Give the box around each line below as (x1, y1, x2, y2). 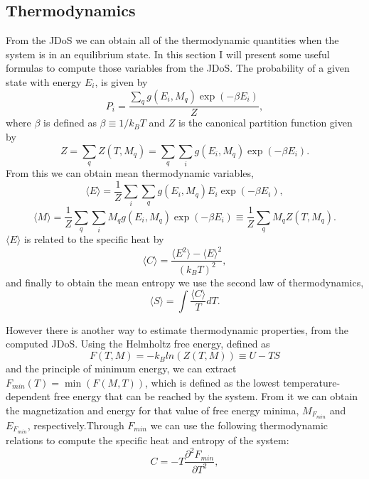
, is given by (95, 74, 148, 89)
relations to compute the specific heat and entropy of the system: (6, 433, 289, 448)
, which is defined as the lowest (145, 375, 280, 389)
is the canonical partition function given (178, 115, 353, 130)
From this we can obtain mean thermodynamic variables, (6, 165, 254, 180)
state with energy (6, 74, 82, 89)
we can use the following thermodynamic (150, 417, 328, 432)
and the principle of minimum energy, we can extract (6, 361, 237, 376)
